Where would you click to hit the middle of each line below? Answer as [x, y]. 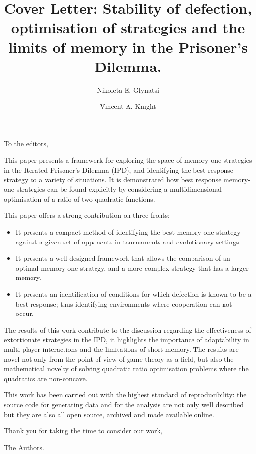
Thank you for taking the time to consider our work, [83, 431]
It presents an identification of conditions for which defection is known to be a [133, 294]
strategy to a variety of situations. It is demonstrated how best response [113, 179]
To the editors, [26, 143]
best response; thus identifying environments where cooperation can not [124, 303]
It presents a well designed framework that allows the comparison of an [123, 258]
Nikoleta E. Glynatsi [128, 89]
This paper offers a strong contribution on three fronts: [87, 215]
